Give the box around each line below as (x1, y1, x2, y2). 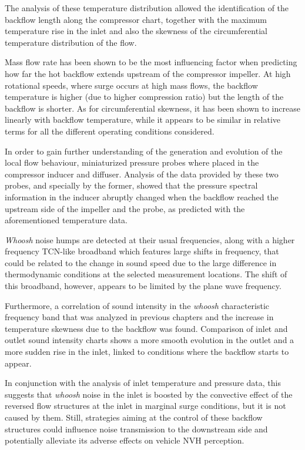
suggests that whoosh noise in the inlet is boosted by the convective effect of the (5, 388, 293, 400)
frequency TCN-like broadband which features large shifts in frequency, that (5, 245, 279, 257)
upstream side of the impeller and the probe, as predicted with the (5, 202, 245, 214)
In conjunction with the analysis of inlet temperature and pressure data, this (5, 377, 281, 389)
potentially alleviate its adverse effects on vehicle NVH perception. (5, 434, 244, 446)
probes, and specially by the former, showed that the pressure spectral (5, 179, 258, 192)
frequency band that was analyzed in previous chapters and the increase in (5, 311, 274, 323)
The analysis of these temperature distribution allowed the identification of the (5, 2, 289, 14)
